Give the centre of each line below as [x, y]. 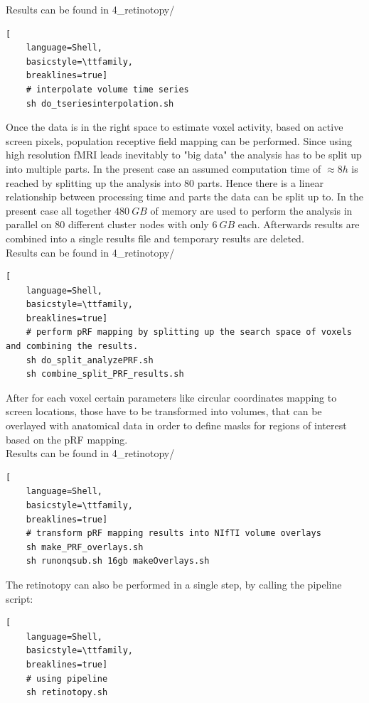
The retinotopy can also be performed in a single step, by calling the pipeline [174, 584]
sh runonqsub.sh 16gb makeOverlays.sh [118, 561]
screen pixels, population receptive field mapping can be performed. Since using [179, 140]
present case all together [59, 210]
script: [20, 598]
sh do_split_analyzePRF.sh [90, 360]
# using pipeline [67, 678]
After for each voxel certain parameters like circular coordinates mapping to [171, 397]
